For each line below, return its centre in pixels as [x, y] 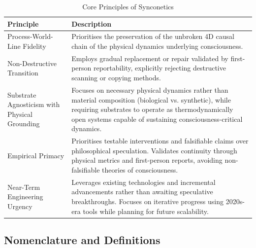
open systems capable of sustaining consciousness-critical [157, 119]
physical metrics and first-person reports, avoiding [147, 160]
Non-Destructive [32, 63]
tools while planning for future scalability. [146, 211]
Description [92, 23]
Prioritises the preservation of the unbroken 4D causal [153, 36]
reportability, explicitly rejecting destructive [160, 68]
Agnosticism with [34, 104]
